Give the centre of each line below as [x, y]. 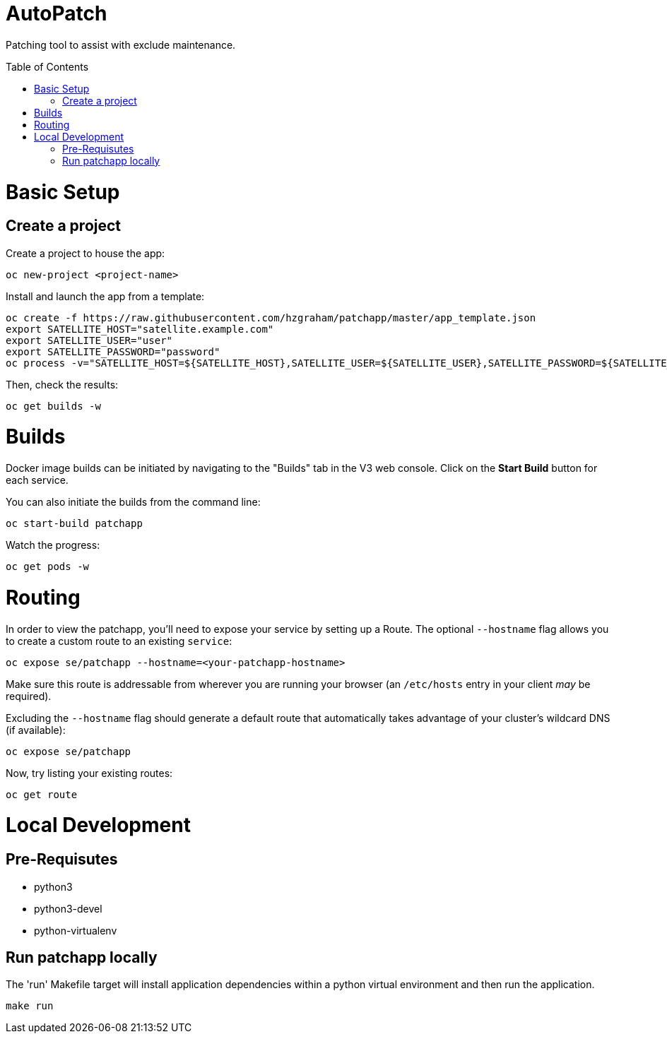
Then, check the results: [62, 384]
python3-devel [68, 908]
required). [29, 696]
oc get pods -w [48, 567]
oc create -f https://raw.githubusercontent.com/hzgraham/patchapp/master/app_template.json [271, 317]
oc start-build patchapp [74, 524]
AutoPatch [57, 13]
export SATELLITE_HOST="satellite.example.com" [140, 329]
